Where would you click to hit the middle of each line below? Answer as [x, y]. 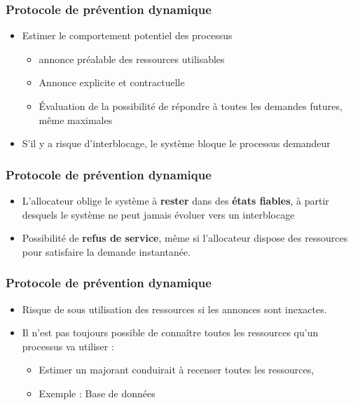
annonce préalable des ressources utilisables [132, 59]
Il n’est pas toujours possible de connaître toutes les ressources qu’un [170, 332]
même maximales [76, 119]
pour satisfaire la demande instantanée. [106, 251]
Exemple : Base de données [97, 393]
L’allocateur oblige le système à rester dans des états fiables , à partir [175, 200]
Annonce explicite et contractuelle [112, 82]
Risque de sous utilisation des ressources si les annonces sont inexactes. [174, 309]
